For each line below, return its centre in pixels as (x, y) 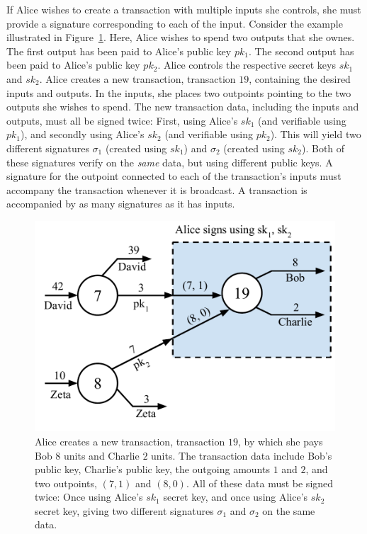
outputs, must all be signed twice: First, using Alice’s (122, 120)
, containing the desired (300, 78)
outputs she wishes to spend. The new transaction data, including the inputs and (183, 107)
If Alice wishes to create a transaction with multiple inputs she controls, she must (184, 9)
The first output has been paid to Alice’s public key (119, 51)
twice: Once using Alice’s (89, 497)
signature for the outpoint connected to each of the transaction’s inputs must (174, 176)
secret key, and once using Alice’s (236, 497)
